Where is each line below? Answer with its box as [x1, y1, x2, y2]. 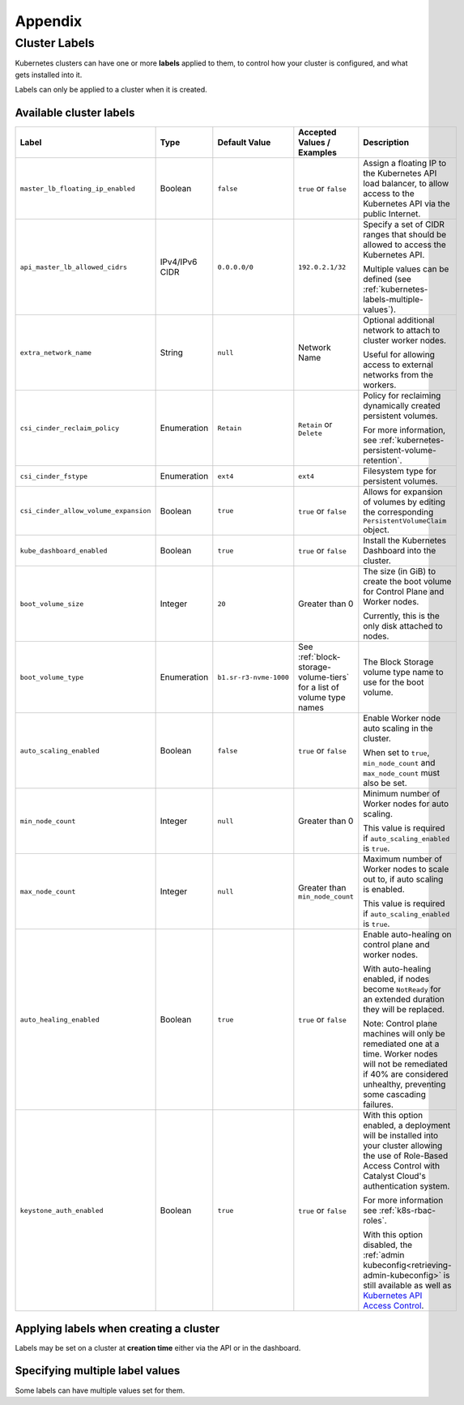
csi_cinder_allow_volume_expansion [19, 506, 151, 515]
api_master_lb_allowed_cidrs [19, 263, 128, 271]
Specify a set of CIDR [363, 219, 445, 230]
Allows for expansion [363, 486, 443, 498]
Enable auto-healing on [363, 929, 452, 940]
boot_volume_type [19, 673, 84, 681]
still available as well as [363, 1280, 452, 1292]
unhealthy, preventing [363, 1078, 446, 1090]
